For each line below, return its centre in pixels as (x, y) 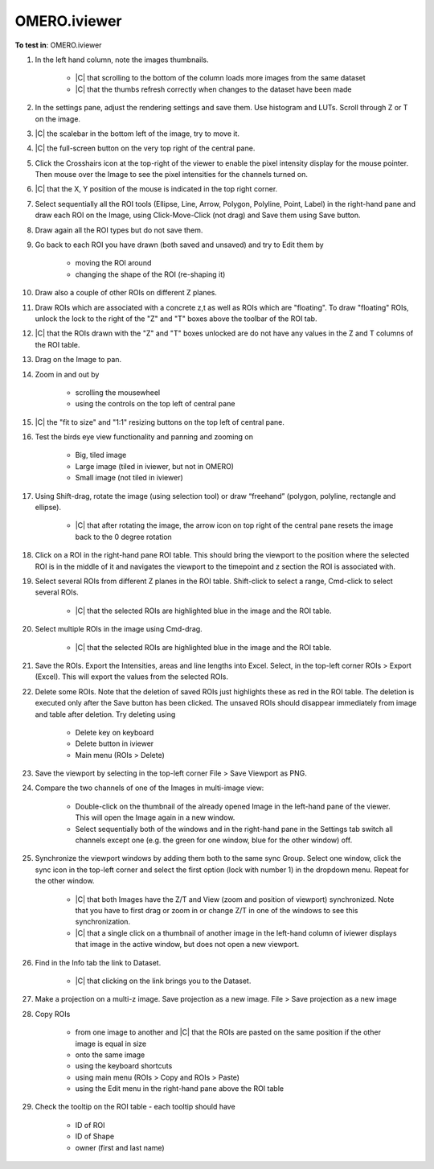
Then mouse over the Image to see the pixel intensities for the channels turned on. (172, 175)
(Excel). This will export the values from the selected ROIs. (132, 677)
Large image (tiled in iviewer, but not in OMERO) (155, 466)
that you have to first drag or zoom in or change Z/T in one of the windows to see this (217, 910)
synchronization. (103, 922)
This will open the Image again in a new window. (155, 817)
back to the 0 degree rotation (123, 537)
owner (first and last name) (120, 1147)
